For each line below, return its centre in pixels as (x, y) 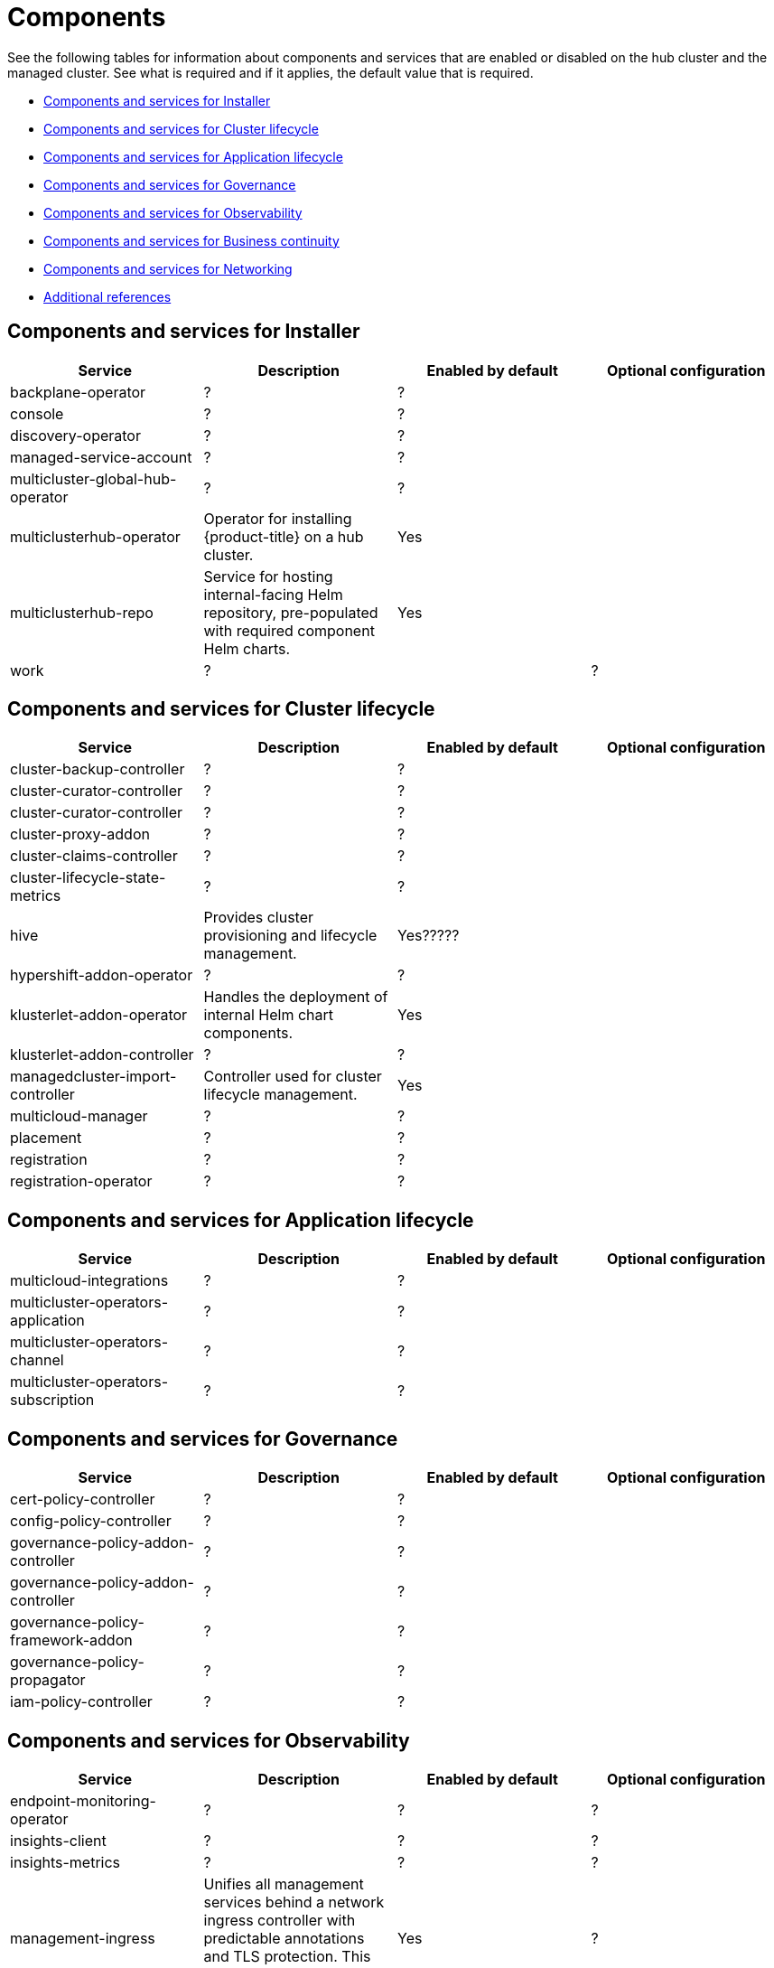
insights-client (58, 1840)
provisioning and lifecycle (290, 936)
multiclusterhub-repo (82, 612)
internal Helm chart (269, 1015)
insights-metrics (65, 1862)
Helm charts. (247, 648)
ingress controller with (280, 1920)
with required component (289, 630)
